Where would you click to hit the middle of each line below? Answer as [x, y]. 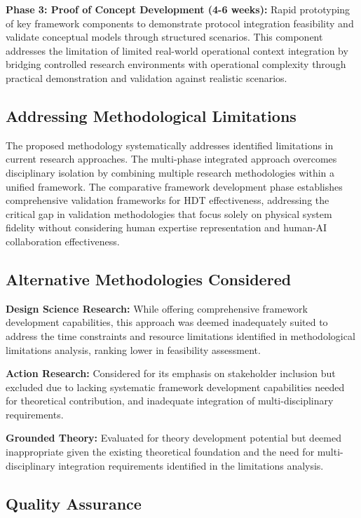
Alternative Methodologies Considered [149, 279]
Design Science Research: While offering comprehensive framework [157, 308]
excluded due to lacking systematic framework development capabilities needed [175, 387]
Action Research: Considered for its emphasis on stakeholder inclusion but [171, 373]
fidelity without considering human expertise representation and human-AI [166, 227]
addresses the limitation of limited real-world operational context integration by [177, 50]
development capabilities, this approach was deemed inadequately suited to [167, 322]
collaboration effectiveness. [63, 241]
